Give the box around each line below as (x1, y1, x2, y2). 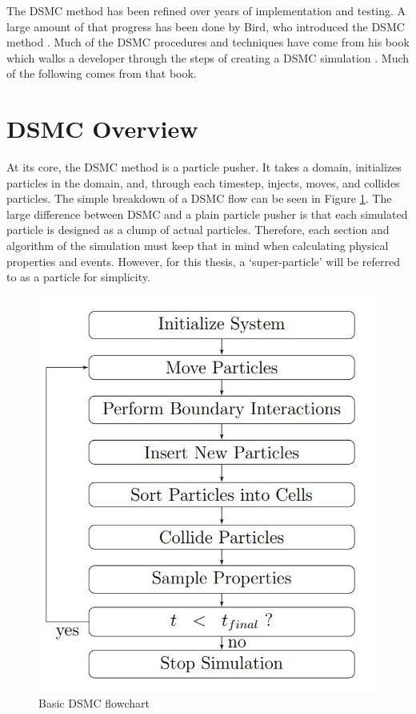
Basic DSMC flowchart (38, 695, 150, 712)
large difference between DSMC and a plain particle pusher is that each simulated (6, 205, 408, 222)
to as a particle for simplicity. (6, 268, 150, 285)
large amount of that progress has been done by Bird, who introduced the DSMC (6, 18, 405, 34)
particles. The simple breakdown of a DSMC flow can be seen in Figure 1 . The (6, 190, 392, 207)
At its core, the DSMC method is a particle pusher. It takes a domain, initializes (6, 159, 402, 175)
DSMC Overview (6, 112, 198, 145)
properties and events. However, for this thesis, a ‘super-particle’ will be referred (6, 252, 400, 269)
